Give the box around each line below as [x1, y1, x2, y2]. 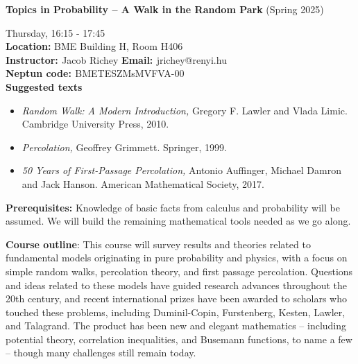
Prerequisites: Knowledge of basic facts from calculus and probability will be [6, 200, 340, 214]
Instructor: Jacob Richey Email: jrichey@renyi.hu [6, 52, 227, 67]
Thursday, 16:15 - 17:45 [6, 25, 105, 40]
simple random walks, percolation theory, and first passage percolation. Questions [6, 263, 353, 278]
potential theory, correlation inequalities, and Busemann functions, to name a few [6, 331, 352, 346]
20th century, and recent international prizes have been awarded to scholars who [6, 291, 348, 306]
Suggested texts [6, 79, 83, 94]
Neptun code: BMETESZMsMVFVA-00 [6, 66, 185, 80]
